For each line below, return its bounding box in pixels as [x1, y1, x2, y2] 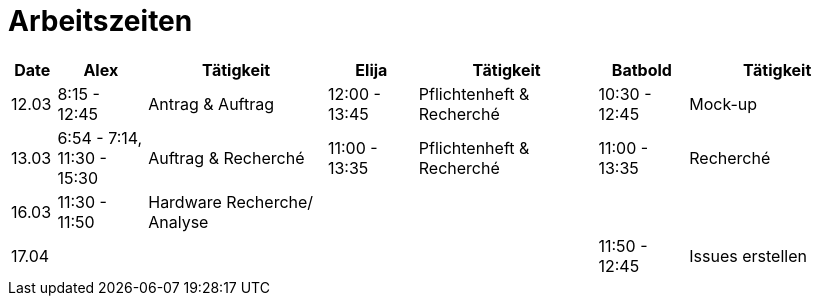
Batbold [611, 59, 672, 80]
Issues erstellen [689, 245, 807, 266]
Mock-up [689, 93, 758, 114]
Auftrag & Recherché [148, 147, 305, 168]
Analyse [148, 211, 209, 232]
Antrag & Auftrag [148, 93, 275, 114]
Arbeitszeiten [8, 4, 193, 38]
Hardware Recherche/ [148, 191, 314, 212]
